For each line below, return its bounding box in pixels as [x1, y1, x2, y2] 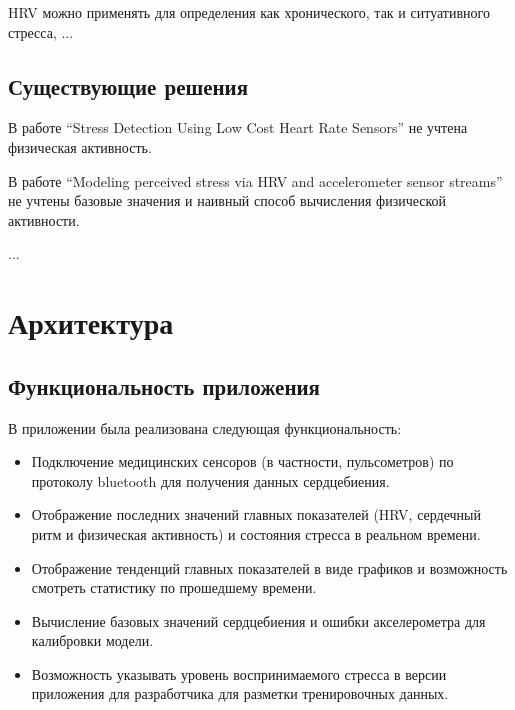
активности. [8, 209, 80, 230]
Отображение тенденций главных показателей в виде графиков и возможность [31, 557, 508, 578]
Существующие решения [8, 70, 249, 101]
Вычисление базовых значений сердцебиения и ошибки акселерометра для [31, 610, 486, 631]
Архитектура [8, 302, 174, 343]
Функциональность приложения [8, 370, 320, 401]
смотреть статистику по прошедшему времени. [31, 577, 317, 598]
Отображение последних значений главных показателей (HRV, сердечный [31, 504, 481, 525]
